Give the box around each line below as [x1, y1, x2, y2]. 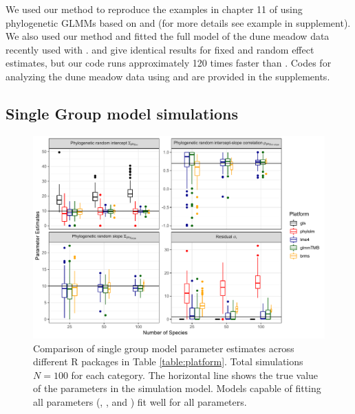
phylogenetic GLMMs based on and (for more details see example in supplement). [6, 15, 351, 30]
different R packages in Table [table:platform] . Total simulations [33, 354, 303, 369]
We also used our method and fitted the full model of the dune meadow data [6, 29, 330, 43]
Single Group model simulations [6, 102, 239, 124]
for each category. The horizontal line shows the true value [71, 367, 319, 382]
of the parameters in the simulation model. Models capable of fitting [33, 381, 321, 395]
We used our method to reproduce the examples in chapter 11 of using [6, 2, 303, 16]
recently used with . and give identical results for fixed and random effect [6, 42, 314, 56]
